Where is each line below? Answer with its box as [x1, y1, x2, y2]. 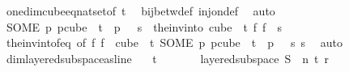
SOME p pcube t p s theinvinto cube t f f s [6, 18, 282, 35]
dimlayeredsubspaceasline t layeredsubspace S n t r [6, 49, 329, 66]
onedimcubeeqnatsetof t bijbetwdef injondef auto [6, 2, 275, 19]
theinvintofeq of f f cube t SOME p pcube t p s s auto [6, 34, 343, 51]
